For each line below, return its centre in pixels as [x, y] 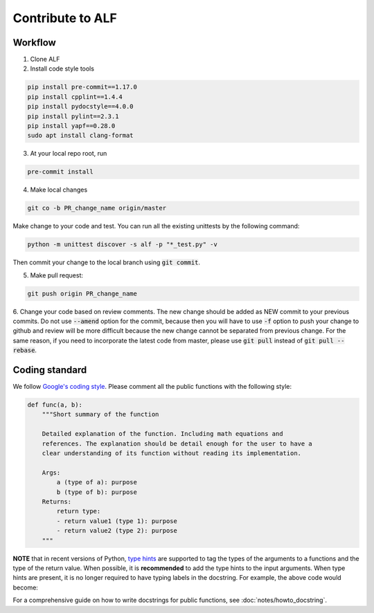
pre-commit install [60, 172]
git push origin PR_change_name [82, 293]
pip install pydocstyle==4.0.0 [81, 107]
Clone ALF [45, 60]
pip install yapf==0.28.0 [71, 126]
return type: [79, 511]
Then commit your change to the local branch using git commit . [107, 262]
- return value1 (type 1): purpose [117, 521]
